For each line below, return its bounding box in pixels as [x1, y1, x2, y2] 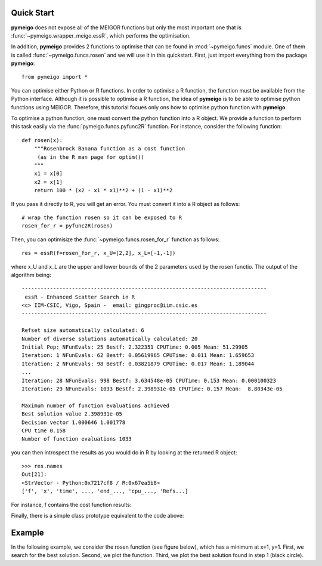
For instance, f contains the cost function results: [11, 501, 132, 508]
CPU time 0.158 [21, 427, 66, 434]
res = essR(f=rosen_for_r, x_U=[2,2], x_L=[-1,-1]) [21, 250, 176, 257]
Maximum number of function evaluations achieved [21, 402, 170, 409]
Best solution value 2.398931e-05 [21, 411, 122, 417]
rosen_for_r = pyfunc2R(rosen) [21, 223, 113, 229]
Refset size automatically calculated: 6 [21, 327, 144, 334]
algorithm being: [11, 271, 52, 278]
